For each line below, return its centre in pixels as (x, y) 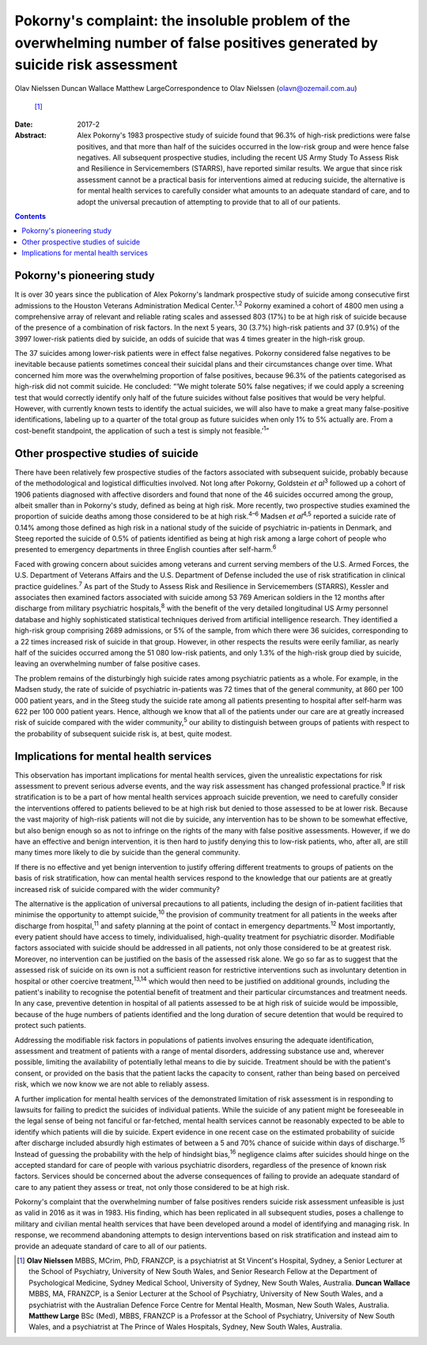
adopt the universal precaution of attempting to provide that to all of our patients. (209, 202)
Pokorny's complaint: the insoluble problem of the (183, 21)
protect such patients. (50, 1026)
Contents (30, 217)
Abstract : (30, 135)
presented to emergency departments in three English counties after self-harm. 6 (145, 549)
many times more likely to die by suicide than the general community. (127, 852)
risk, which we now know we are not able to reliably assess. (112, 1084)
